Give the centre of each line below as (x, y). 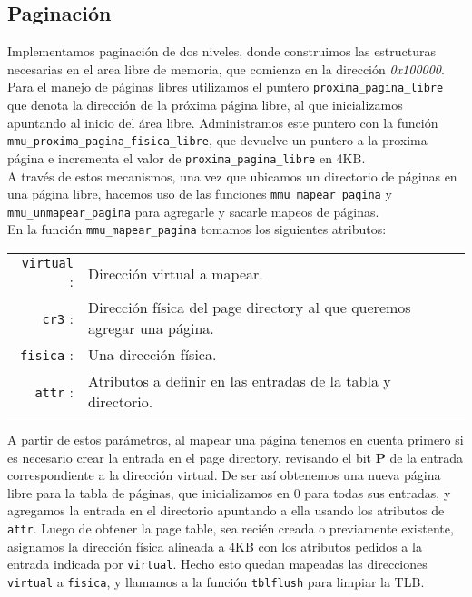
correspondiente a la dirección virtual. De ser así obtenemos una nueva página (224, 475)
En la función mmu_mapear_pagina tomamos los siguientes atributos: (197, 229)
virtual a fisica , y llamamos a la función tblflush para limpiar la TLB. (216, 581)
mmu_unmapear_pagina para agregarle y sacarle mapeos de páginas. (193, 211)
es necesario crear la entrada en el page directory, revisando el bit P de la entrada (235, 457)
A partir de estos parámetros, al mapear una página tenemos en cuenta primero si (236, 440)
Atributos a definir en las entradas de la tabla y (239, 381)
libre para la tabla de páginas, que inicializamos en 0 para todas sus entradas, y (229, 492)
